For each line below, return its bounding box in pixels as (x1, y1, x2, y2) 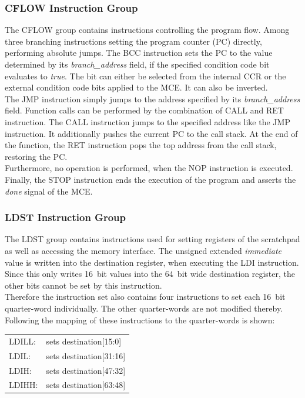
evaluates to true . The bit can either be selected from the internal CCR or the (5, 69, 286, 82)
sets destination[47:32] (46, 364, 126, 376)
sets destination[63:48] (46, 379, 126, 391)
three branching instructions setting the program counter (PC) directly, (5, 35, 262, 47)
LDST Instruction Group (5, 210, 126, 225)
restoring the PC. (5, 150, 68, 162)
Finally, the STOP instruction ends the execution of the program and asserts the (5, 173, 296, 185)
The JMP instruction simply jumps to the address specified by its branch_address (5, 92, 300, 105)
